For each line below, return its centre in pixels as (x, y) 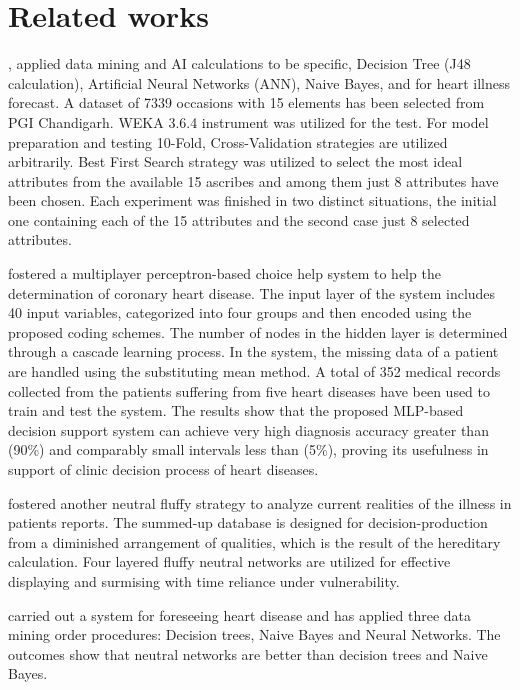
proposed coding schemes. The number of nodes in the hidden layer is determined (258, 331)
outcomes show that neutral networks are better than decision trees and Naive (248, 653)
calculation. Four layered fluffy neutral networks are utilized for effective (229, 561)
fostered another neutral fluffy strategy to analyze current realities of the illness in (260, 502)
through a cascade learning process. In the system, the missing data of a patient (253, 351)
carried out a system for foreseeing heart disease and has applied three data (240, 614)
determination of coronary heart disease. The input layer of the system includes (252, 292)
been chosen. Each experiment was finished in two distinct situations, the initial (252, 200)
